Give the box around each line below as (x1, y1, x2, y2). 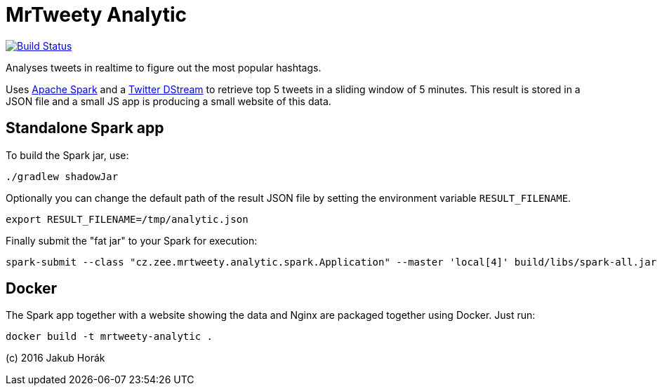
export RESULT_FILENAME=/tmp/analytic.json (6, 213, 249, 225)
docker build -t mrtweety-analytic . (6, 331, 213, 343)
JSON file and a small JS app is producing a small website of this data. (6, 95, 331, 107)
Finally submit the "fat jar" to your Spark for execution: (6, 234, 258, 247)
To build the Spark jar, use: (6, 149, 129, 161)
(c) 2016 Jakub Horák (6, 352, 105, 364)
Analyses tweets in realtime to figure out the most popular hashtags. (6, 61, 322, 74)
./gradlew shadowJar (6, 170, 119, 182)
